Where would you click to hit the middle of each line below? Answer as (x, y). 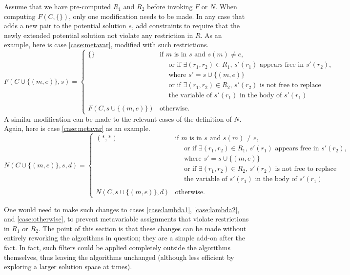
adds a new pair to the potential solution (65, 26)
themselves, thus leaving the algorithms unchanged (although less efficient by (119, 257)
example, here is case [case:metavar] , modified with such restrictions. (106, 45)
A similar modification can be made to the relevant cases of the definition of (118, 119)
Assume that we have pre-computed (58, 6)
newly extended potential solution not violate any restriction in (99, 35)
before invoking (170, 6)
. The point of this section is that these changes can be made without (142, 228)
